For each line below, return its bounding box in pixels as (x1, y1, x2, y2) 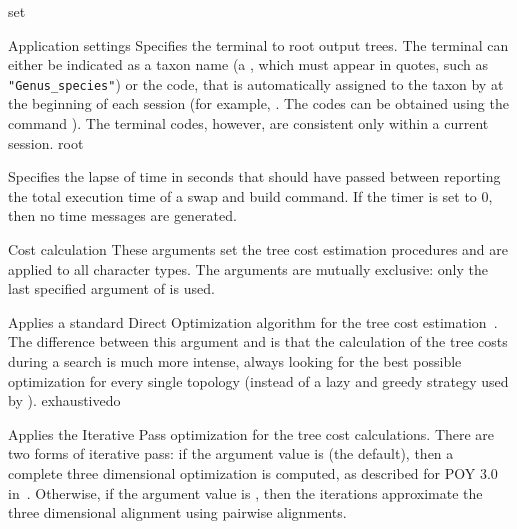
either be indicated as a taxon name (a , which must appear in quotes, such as (8, 54, 488, 75)
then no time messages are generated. (8, 205, 237, 226)
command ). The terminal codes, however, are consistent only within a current (8, 113, 489, 134)
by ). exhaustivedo (8, 390, 121, 411)
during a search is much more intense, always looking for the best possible (8, 350, 462, 371)
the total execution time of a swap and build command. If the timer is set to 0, (8, 185, 493, 206)
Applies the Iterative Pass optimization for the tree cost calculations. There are (8, 423, 495, 444)
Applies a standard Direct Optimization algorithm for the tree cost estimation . (8, 311, 498, 332)
